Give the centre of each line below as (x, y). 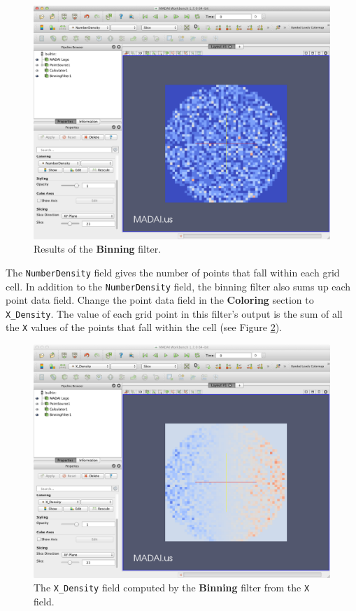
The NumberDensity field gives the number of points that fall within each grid (173, 272)
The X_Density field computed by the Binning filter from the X (172, 588)
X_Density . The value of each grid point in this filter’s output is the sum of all (174, 313)
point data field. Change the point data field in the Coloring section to (160, 300)
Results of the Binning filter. (98, 249)
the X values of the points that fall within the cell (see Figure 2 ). (144, 327)
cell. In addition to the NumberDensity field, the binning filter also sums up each (178, 286)
